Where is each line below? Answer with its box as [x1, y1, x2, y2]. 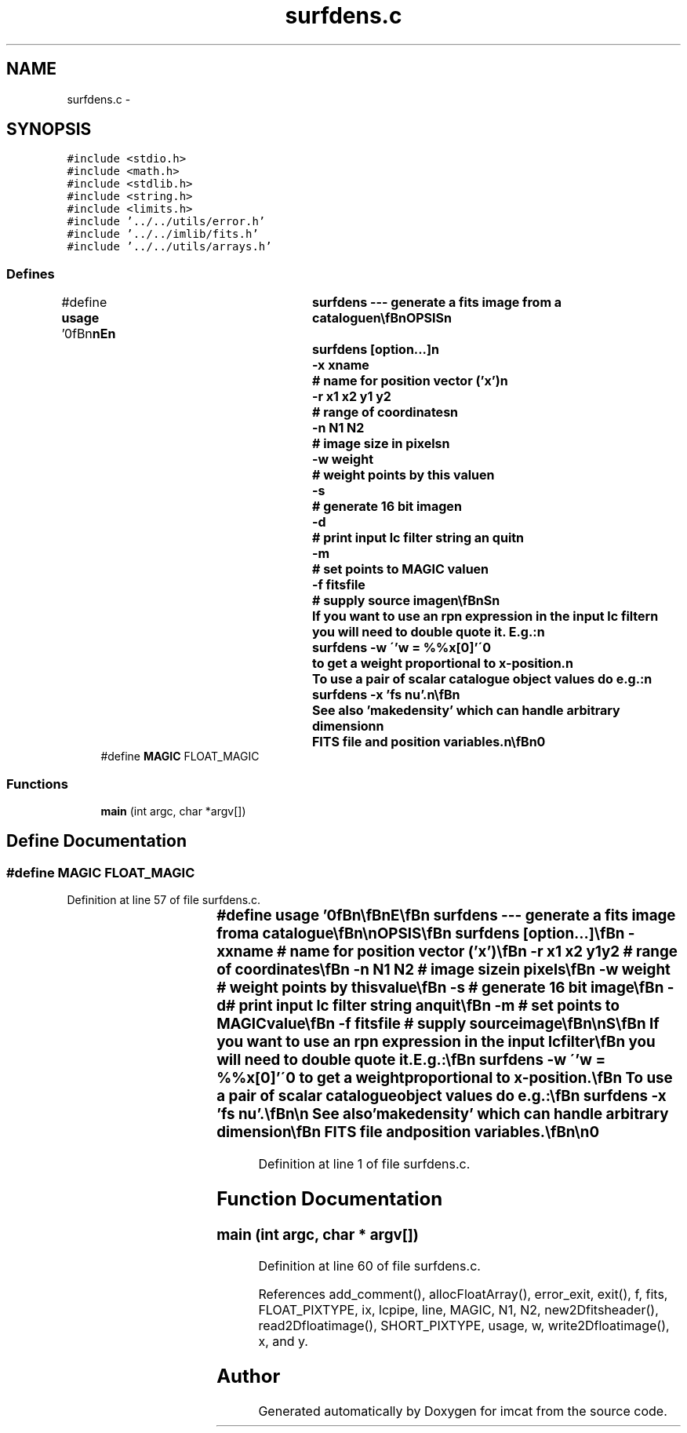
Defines [6, 265, 55, 282]
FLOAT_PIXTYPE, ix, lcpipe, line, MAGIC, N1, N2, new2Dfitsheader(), [258, 1302, 659, 1318]
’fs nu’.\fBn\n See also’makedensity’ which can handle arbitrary [216, 1105, 669, 1124]
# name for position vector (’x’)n [311, 373, 508, 389]
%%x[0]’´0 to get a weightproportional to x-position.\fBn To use [216, 1069, 673, 1088]
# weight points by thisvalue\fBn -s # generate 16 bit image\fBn [216, 979, 664, 997]
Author [216, 1365, 281, 1388]
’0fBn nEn [61, 326, 116, 342]
